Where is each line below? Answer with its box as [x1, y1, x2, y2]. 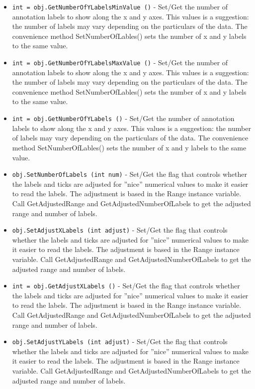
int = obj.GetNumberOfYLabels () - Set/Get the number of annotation [12, 113, 235, 124]
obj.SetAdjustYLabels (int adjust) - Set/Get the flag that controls [12, 336, 228, 347]
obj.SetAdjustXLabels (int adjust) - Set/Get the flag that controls [12, 225, 228, 235]
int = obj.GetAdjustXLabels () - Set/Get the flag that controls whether [12, 280, 240, 291]
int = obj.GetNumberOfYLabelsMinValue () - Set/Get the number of [12, 1, 228, 11]
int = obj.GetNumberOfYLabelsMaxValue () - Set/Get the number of [12, 57, 228, 68]
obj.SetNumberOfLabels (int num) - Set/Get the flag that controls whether [12, 169, 248, 179]
